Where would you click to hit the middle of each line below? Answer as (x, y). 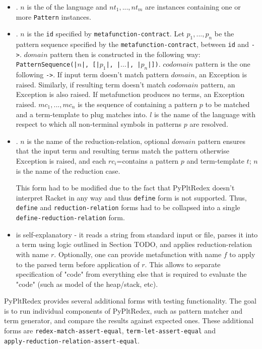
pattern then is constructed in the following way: (125, 54)
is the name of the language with (205, 114)
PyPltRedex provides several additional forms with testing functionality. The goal (130, 301)
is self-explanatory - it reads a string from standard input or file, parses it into (137, 234)
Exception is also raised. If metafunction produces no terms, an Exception (130, 94)
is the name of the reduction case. (68, 170)
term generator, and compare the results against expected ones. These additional (129, 320)
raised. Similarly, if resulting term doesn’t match (91, 84)
